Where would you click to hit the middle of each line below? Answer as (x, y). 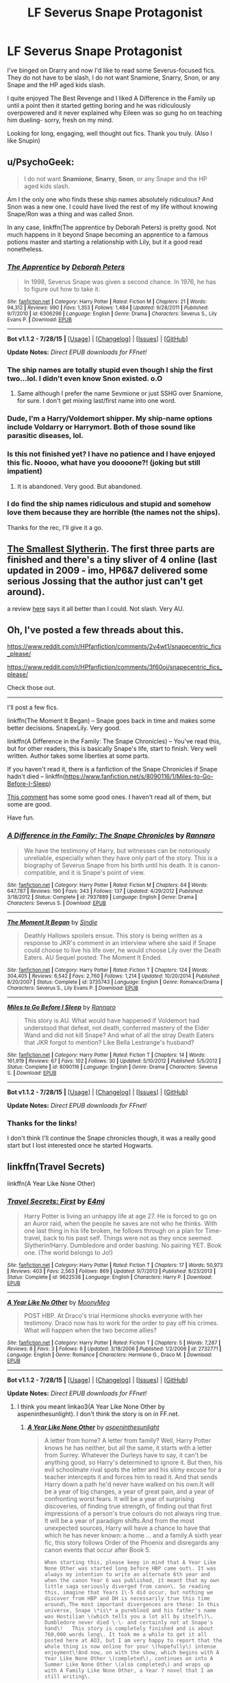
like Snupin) (24, 140)
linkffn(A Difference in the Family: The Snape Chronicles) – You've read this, (114, 741)
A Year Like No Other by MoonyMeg (59, 1303)
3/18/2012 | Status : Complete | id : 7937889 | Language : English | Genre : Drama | (102, 897)
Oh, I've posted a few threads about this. (95, 630)
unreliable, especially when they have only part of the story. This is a (120, 858)
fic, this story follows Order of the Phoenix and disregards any (132, 1543)
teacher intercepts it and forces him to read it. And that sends (131, 1477)
